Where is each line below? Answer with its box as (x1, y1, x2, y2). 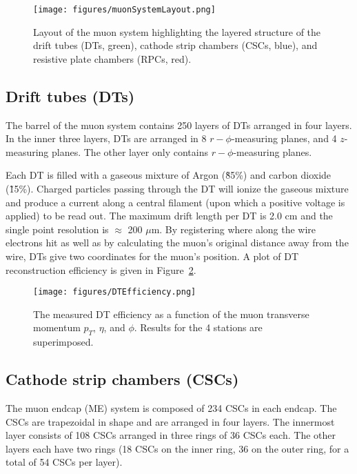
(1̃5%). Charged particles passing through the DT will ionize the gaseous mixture (6, 181, 349, 196)
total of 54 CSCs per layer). (6, 455, 123, 469)
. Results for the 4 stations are (134, 320, 263, 335)
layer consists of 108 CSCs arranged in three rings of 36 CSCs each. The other (6, 428, 336, 442)
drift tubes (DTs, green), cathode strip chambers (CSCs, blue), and (33, 38, 318, 52)
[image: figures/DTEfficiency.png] (33, 287, 196, 297)
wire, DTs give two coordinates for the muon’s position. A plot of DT (6, 248, 299, 263)
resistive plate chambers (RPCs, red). (33, 51, 192, 66)
